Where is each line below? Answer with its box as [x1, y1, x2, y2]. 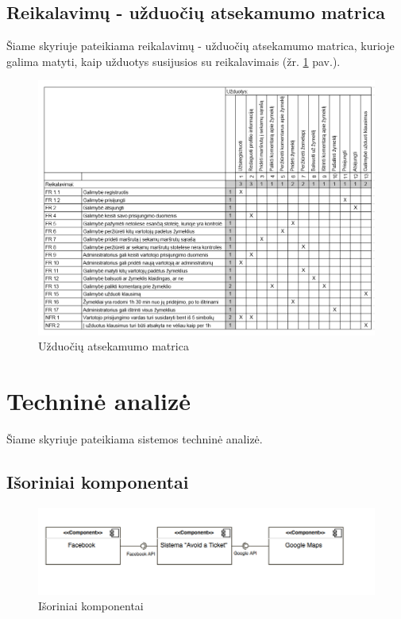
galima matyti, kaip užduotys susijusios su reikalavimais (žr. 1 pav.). [6, 52, 341, 69]
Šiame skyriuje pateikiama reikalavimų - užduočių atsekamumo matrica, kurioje [6, 37, 395, 54]
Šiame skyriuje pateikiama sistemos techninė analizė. [6, 430, 263, 447]
